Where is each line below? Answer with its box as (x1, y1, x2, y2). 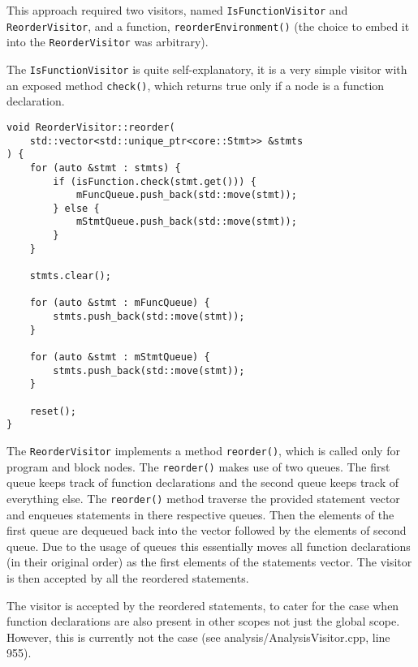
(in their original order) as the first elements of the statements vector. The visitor (6, 553, 412, 570)
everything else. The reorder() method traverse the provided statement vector (6, 489, 400, 506)
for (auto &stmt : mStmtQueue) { (29, 351, 210, 364)
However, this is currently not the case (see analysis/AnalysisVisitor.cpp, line (6, 628, 390, 645)
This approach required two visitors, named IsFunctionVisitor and (6, 2, 348, 18)
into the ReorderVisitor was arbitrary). (6, 33, 209, 50)
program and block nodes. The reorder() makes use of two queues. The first (6, 458, 390, 475)
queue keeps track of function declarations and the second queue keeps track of (6, 474, 399, 491)
